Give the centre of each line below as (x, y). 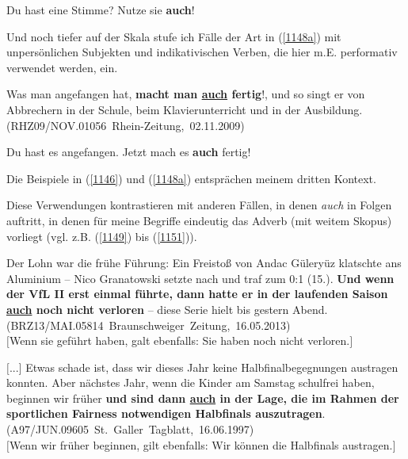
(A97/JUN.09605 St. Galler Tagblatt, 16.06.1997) (130, 429)
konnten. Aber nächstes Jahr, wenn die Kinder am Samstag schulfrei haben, (191, 382)
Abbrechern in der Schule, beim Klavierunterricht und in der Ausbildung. (185, 109)
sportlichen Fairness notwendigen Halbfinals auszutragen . (166, 413)
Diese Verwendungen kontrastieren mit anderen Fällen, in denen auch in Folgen (199, 205)
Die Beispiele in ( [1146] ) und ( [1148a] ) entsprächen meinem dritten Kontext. (191, 178)
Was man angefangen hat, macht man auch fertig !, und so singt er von (186, 94)
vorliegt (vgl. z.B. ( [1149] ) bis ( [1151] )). (102, 236)
